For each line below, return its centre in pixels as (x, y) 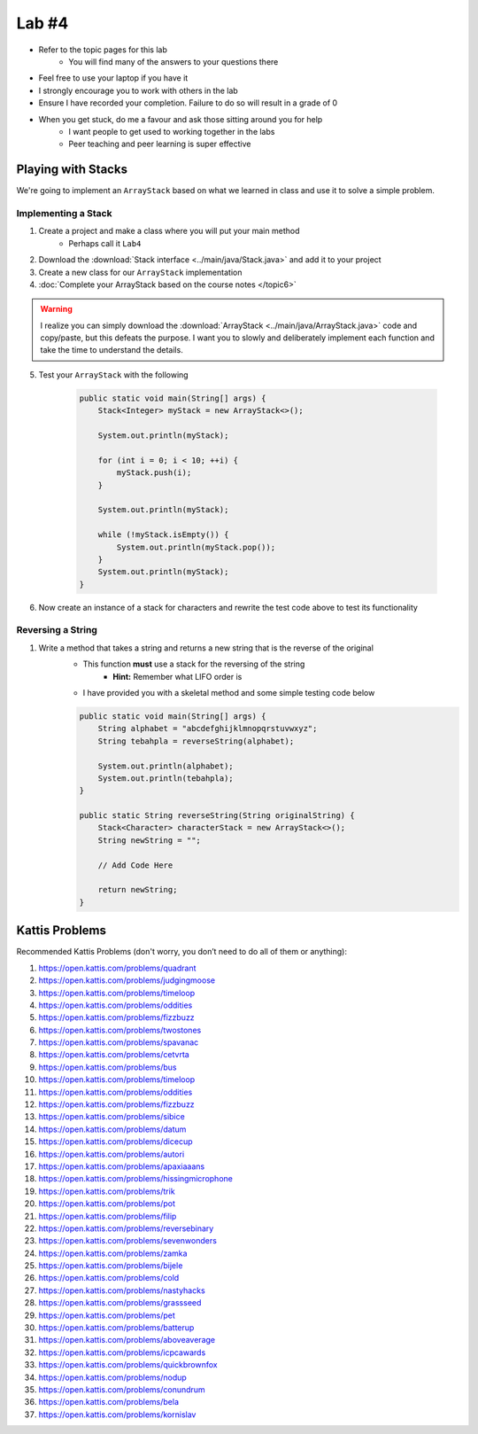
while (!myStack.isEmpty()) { (163, 535)
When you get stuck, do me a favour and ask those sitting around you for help (181, 119)
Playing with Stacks (72, 170)
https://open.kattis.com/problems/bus (108, 1067)
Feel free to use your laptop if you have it (113, 78)
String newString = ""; (149, 840)
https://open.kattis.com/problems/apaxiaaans (122, 1166)
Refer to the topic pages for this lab (103, 50)
